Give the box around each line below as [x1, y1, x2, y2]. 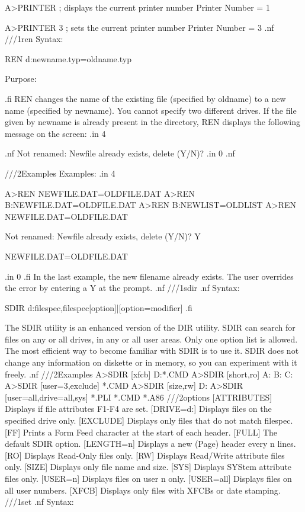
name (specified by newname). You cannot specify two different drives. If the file [5, 104, 297, 116]
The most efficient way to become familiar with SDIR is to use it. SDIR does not [5, 344, 299, 357]
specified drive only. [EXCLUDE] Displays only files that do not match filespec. [5, 414, 293, 427]
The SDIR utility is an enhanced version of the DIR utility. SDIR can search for [5, 321, 296, 334]
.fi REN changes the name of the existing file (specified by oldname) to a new [5, 92, 286, 104]
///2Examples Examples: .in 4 [5, 167, 115, 179]
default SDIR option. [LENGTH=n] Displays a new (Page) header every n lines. [5, 437, 296, 450]
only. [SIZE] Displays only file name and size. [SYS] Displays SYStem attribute [5, 460, 292, 473]
